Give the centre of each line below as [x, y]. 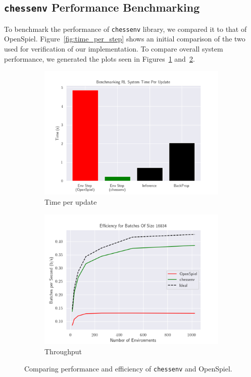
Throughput [63, 351]
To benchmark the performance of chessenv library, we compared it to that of [125, 29]
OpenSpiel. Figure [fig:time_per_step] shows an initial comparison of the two [125, 39]
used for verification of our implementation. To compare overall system [114, 49]
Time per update [71, 202]
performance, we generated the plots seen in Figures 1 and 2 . [99, 58]
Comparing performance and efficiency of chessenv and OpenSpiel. [128, 368]
